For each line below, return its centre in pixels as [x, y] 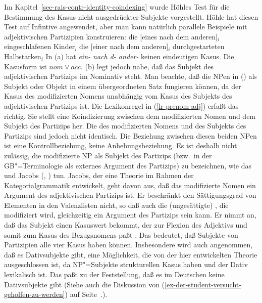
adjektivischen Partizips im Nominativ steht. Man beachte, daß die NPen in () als [130, 76]
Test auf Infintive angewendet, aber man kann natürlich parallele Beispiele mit [126, 27]
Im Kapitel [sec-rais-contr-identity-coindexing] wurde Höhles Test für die [117, 7]
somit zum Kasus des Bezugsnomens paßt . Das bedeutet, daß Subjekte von [121, 234]
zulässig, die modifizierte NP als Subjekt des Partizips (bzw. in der [108, 155]
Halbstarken [23, 56]
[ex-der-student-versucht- [203, 284]
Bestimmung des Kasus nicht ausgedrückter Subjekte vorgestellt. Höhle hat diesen [131, 16]
